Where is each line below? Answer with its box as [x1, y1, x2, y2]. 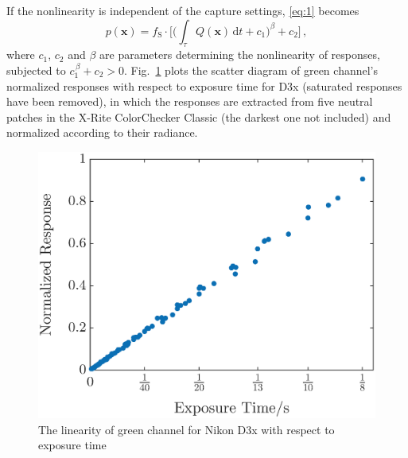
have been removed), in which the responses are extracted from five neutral [6, 93, 373, 110]
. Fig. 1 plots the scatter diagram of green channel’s [123, 61, 379, 78]
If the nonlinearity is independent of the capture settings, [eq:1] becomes [6, 2, 359, 18]
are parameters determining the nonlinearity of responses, [99, 46, 380, 63]
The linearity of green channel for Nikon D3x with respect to [38, 421, 335, 437]
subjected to [6, 61, 66, 78]
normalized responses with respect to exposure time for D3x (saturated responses [6, 77, 402, 94]
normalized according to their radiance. [6, 124, 198, 141]
